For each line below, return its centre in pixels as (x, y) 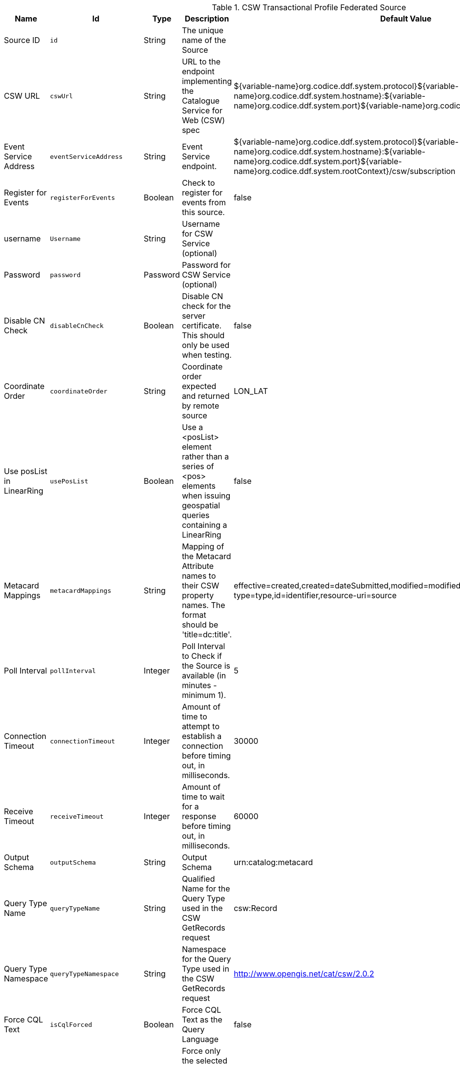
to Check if (202, 656)
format (194, 615)
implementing (207, 81)
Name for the (206, 889)
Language (200, 1039)
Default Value (406, 19)
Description (207, 19)
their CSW (201, 586)
